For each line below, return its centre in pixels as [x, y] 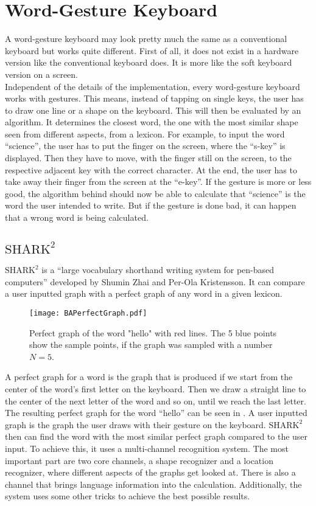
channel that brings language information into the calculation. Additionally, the [153, 484]
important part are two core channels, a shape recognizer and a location [139, 460]
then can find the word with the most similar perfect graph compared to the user [156, 436]
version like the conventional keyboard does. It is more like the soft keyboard [149, 62]
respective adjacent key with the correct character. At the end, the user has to [151, 169]
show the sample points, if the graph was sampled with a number [151, 345]
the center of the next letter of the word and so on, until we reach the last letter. [156, 400]
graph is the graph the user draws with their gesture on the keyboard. [135, 424]
